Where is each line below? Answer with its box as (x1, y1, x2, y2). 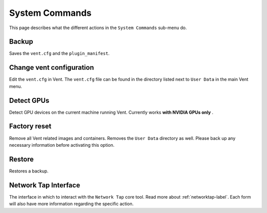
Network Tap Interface (9, 181, 80, 189)
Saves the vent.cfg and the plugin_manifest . (9, 50, 110, 56)
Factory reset (9, 122, 51, 130)
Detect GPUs (9, 96, 49, 105)
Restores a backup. (9, 168, 49, 174)
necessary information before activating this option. (9, 142, 115, 148)
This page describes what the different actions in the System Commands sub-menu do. (9, 25, 187, 31)
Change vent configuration (9, 63, 94, 72)
